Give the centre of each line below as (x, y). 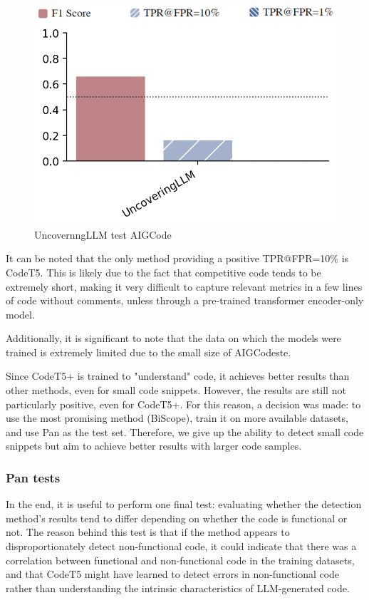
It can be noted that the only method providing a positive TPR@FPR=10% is (177, 258)
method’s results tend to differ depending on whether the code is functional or (177, 518)
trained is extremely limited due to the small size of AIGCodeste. (149, 352)
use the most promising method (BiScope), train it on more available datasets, (177, 418)
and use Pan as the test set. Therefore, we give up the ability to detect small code (185, 431)
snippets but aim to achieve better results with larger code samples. (154, 446)
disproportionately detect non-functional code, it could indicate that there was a (181, 546)
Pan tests (33, 477)
